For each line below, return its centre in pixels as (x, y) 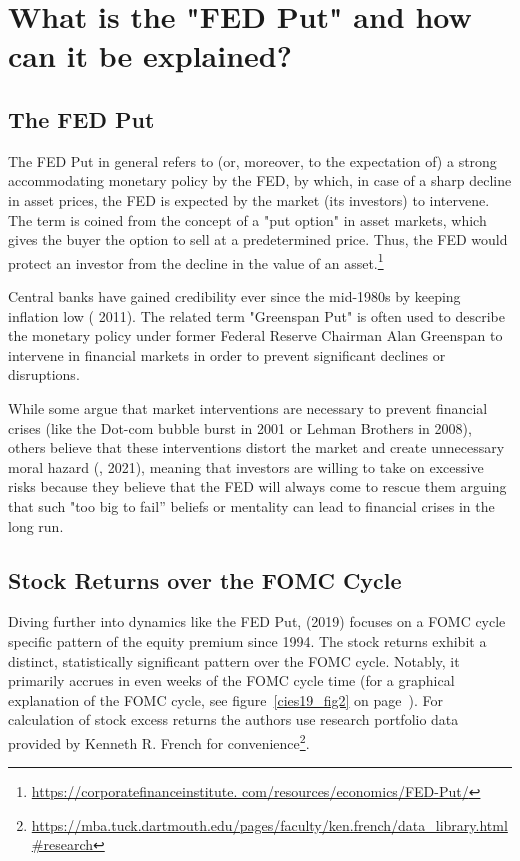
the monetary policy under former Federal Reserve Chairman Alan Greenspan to (255, 335)
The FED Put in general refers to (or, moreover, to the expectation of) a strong (252, 160)
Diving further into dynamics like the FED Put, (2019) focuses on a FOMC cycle (257, 621)
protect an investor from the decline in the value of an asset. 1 (196, 261)
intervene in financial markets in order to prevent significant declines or (227, 354)
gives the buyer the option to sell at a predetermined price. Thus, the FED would (258, 239)
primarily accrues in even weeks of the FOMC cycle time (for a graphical (231, 680)
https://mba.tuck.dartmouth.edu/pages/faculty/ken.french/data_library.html (269, 824)
